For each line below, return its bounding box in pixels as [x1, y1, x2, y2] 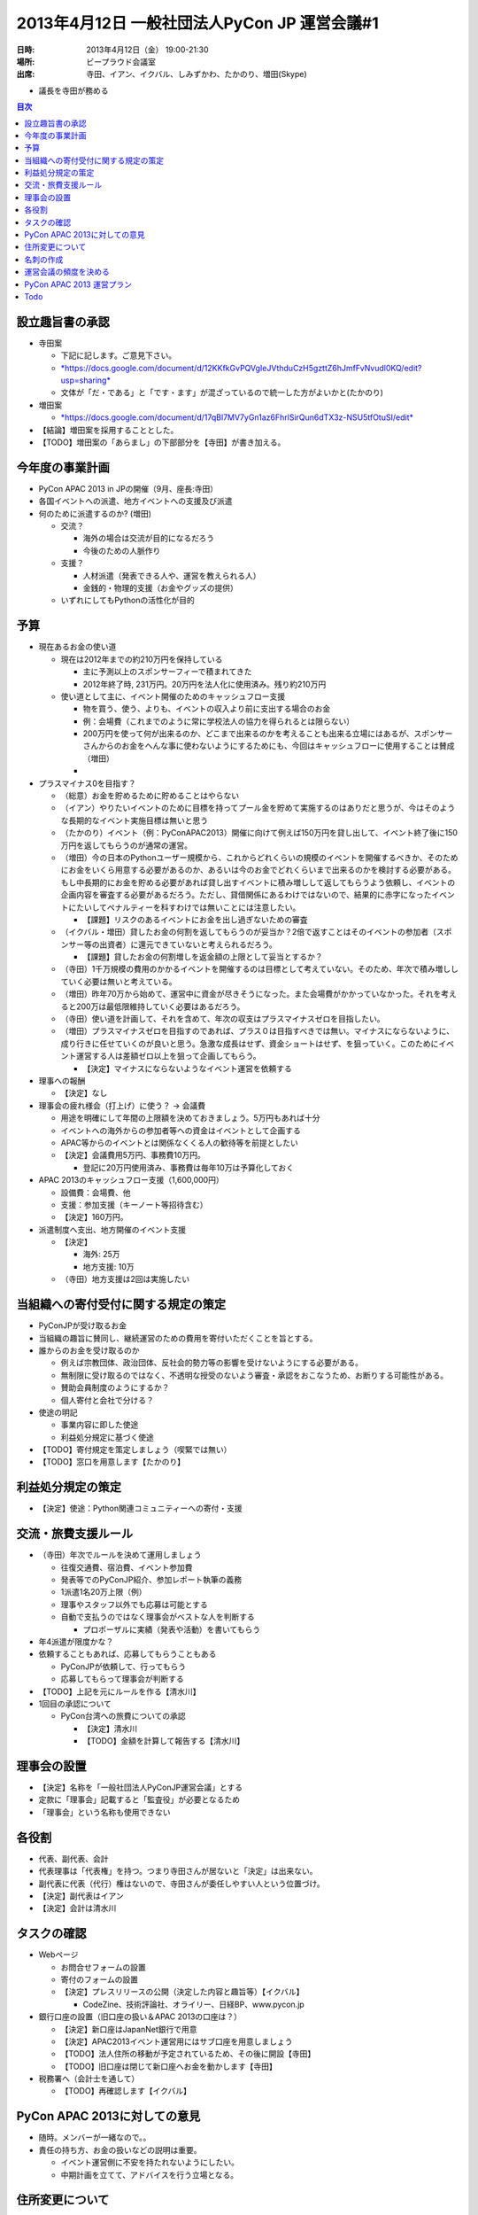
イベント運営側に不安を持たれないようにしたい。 [60, 2157, 239, 2168]
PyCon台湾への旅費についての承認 [60, 1711, 186, 1721]
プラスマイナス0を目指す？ [38, 778, 136, 789]
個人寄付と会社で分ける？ [60, 1395, 154, 1405]
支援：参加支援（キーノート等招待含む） [60, 1199, 208, 1209]
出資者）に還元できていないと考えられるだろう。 [98, 939, 278, 950]
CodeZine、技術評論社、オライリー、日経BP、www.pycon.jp [82, 1999, 305, 2009]
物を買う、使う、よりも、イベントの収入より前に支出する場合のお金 [82, 703, 331, 714]
